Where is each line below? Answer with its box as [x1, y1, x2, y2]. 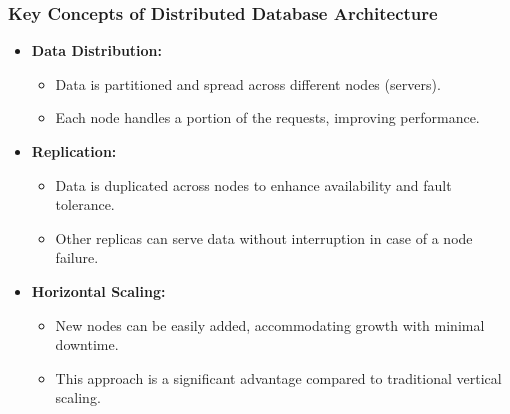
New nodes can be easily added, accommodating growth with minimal [55, 314, 485, 335]
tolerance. [55, 194, 115, 215]
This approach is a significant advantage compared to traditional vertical [55, 367, 502, 388]
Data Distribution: [31, 40, 163, 61]
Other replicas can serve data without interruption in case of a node [55, 227, 473, 248]
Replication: [31, 141, 117, 161]
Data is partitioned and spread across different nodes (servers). [55, 73, 441, 94]
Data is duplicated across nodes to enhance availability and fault [55, 174, 452, 195]
